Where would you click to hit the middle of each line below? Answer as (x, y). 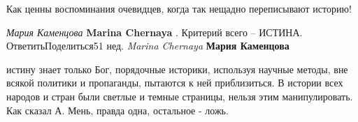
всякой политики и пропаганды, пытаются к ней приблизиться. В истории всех (175, 83)
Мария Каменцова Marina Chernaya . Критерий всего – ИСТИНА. (155, 32)
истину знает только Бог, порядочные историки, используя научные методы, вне (177, 69)
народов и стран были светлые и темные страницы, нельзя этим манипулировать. (180, 96)
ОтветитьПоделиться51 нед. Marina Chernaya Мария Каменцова (148, 46)
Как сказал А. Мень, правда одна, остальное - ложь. (117, 110)
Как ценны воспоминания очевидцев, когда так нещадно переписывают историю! (179, 8)
